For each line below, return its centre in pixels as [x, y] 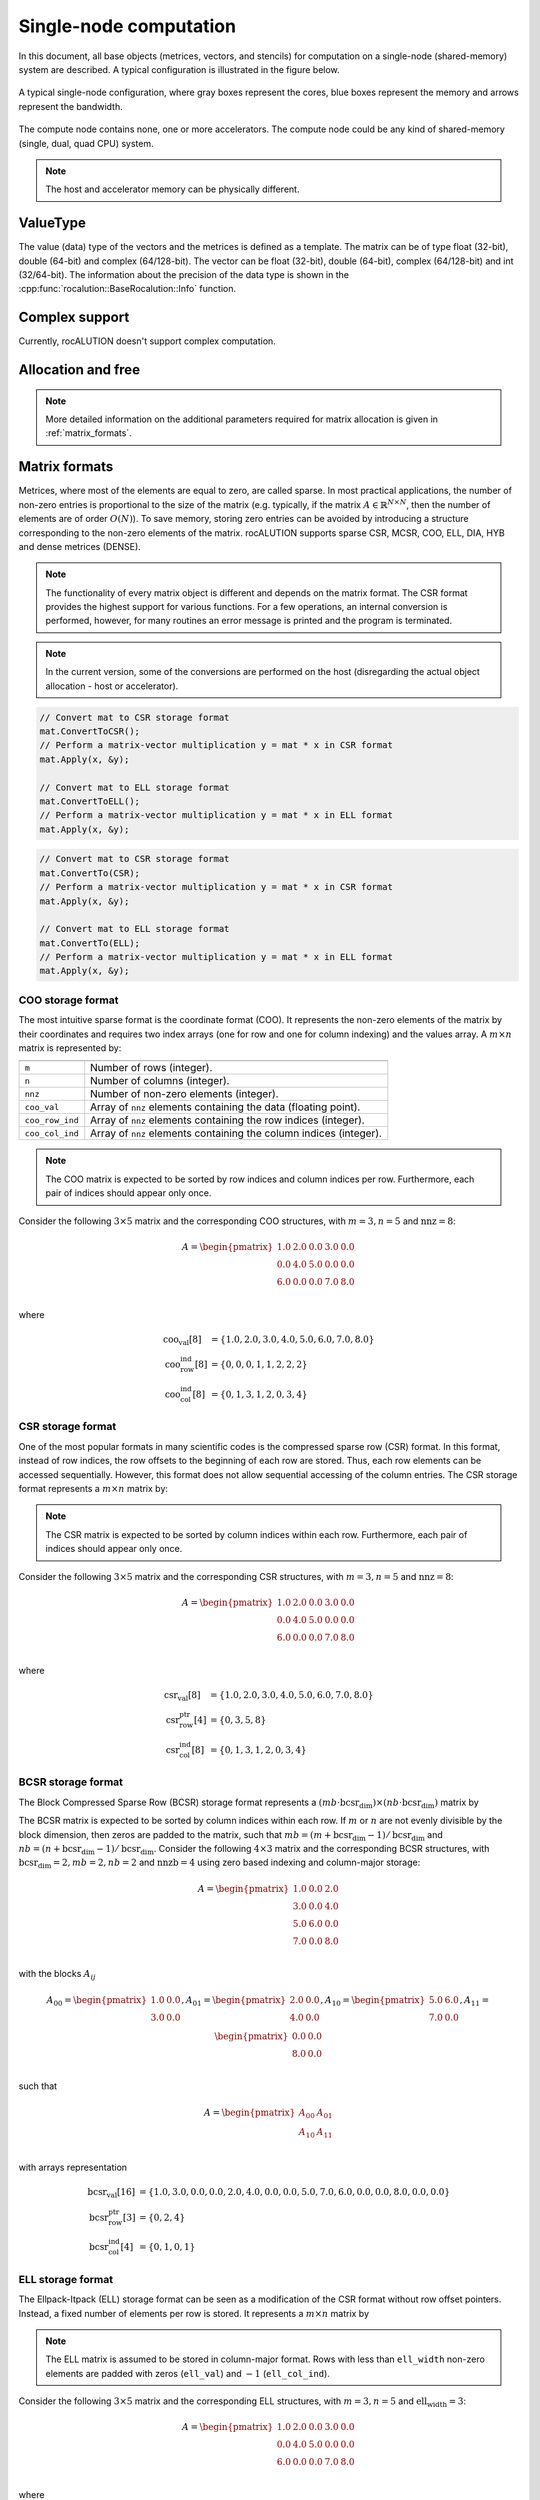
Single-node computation [127, 26]
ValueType [52, 223]
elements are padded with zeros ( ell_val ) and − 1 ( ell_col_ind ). [187, 2373]
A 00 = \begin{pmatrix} [96, 2001]
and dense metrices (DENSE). [80, 546]
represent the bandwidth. [71, 106]
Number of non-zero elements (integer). [184, 1094]
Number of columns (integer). [160, 1081]
